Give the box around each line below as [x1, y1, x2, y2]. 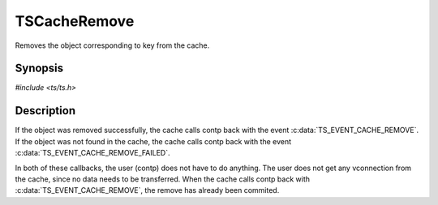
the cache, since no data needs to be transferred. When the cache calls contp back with [15, 174, 311, 184]
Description [15, 104, 76, 117]
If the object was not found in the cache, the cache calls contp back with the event [15, 136, 292, 146]
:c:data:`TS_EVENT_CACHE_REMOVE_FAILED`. [15, 148, 170, 158]
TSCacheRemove [15, 12, 135, 30]
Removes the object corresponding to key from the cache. [15, 41, 210, 50]
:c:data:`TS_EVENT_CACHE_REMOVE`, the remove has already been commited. [15, 186, 280, 195]
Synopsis [15, 62, 64, 75]
